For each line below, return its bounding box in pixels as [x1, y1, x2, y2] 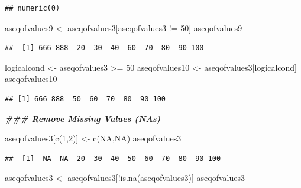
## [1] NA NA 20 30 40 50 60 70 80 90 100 [5, 154, 221, 163]
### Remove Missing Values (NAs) [5, 112, 161, 124]
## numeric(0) [5, 4, 60, 12]
